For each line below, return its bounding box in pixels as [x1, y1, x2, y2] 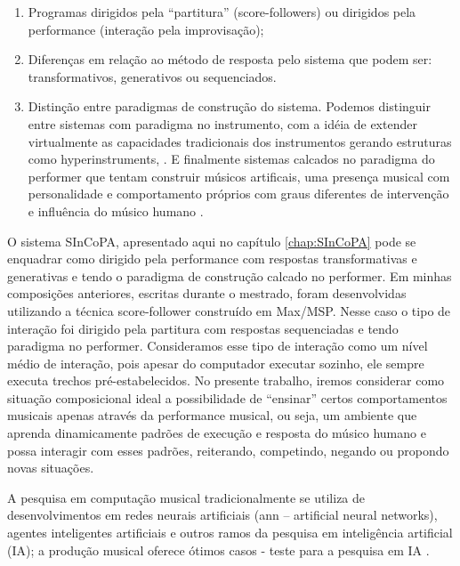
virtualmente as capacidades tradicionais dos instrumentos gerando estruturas [28, 132, 452, 150]
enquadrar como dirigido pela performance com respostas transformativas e [7, 249, 417, 268]
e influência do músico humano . [28, 201, 204, 220]
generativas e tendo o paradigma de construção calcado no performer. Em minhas [7, 266, 452, 285]
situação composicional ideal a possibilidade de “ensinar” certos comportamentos [7, 388, 448, 407]
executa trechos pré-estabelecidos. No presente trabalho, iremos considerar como [7, 371, 445, 390]
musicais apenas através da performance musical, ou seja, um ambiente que [7, 406, 417, 424]
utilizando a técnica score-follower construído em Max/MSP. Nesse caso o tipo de [7, 301, 451, 319]
